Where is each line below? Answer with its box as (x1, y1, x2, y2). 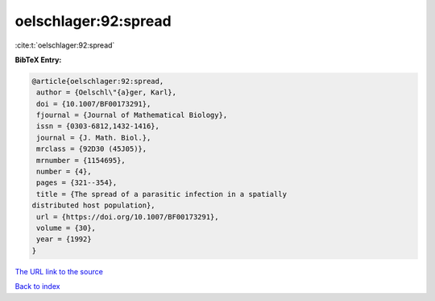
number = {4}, (36, 167, 92, 177)
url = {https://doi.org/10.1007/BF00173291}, (36, 212, 219, 221)
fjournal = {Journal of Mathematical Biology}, (36, 111, 228, 120)
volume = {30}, (36, 224, 97, 232)
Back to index (14, 282, 60, 291)
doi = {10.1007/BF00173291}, (36, 99, 151, 108)
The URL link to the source (14, 266, 104, 276)
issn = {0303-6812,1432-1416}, (36, 122, 160, 131)
